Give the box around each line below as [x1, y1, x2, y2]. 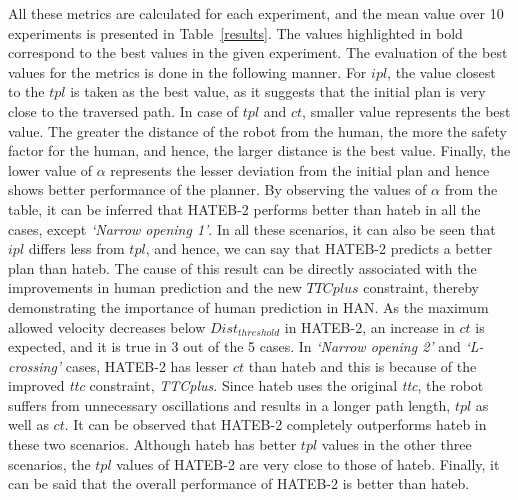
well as [8, 414, 49, 435]
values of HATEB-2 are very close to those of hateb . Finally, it [116, 453, 500, 474]
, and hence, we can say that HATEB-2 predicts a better [145, 238, 493, 259]
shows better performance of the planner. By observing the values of [8, 179, 427, 200]
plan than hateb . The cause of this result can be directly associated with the [8, 257, 477, 278]
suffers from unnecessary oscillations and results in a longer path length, [8, 394, 451, 415]
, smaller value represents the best [302, 100, 511, 121]
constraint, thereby [363, 277, 479, 298]
